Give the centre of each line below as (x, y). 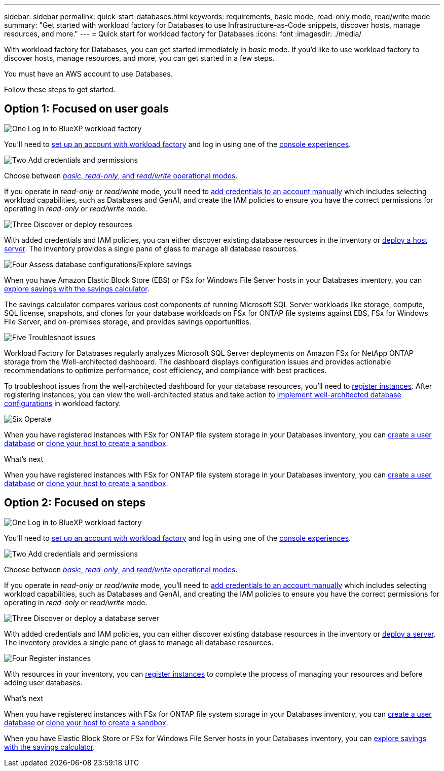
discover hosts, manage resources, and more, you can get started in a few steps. (139, 58)
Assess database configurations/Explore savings (110, 264)
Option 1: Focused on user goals (87, 109)
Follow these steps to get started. (60, 89)
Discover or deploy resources (83, 224)
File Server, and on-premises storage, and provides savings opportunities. (128, 321)
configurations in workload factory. (63, 403)
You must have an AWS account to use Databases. (88, 74)
